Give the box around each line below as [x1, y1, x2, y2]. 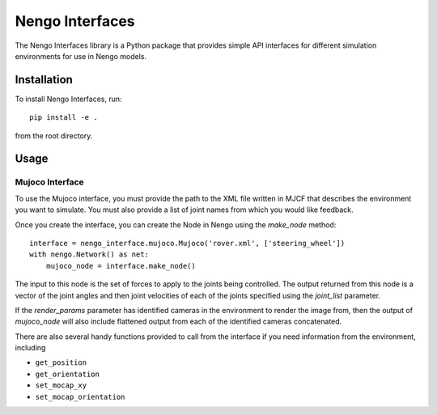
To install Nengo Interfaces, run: [15, 94, 122, 104]
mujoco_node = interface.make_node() [45, 261, 196, 270]
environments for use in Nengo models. [15, 51, 147, 61]
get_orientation [35, 369, 100, 379]
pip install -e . [29, 113, 98, 122]
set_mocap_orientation [35, 392, 125, 401]
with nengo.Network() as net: [29, 250, 150, 259]
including [15, 343, 46, 353]
